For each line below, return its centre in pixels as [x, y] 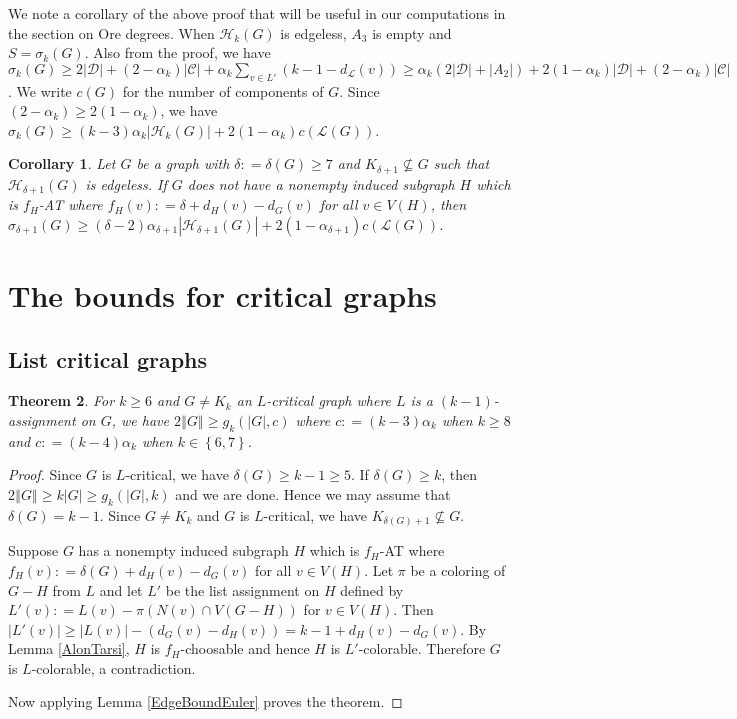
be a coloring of [458, 569]
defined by [372, 589]
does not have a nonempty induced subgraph [321, 183]
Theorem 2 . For [61, 400]
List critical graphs [108, 358]
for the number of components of [223, 90]
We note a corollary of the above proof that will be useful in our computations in [257, 13]
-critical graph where [329, 400]
